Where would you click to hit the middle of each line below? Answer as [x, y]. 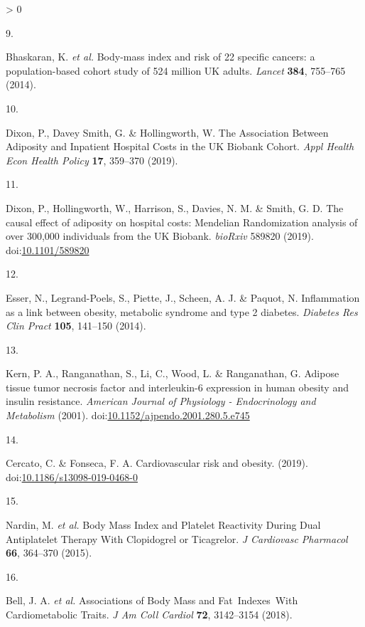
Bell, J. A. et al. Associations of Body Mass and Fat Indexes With [152, 600]
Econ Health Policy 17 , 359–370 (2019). [92, 160]
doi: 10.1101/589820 [48, 249]
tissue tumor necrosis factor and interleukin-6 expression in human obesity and [177, 387]
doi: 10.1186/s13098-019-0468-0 [72, 476]
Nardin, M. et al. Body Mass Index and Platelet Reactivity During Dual [163, 525]
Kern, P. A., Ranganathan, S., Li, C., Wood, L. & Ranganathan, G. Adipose [173, 373]
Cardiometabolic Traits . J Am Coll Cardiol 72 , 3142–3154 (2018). [149, 614]
